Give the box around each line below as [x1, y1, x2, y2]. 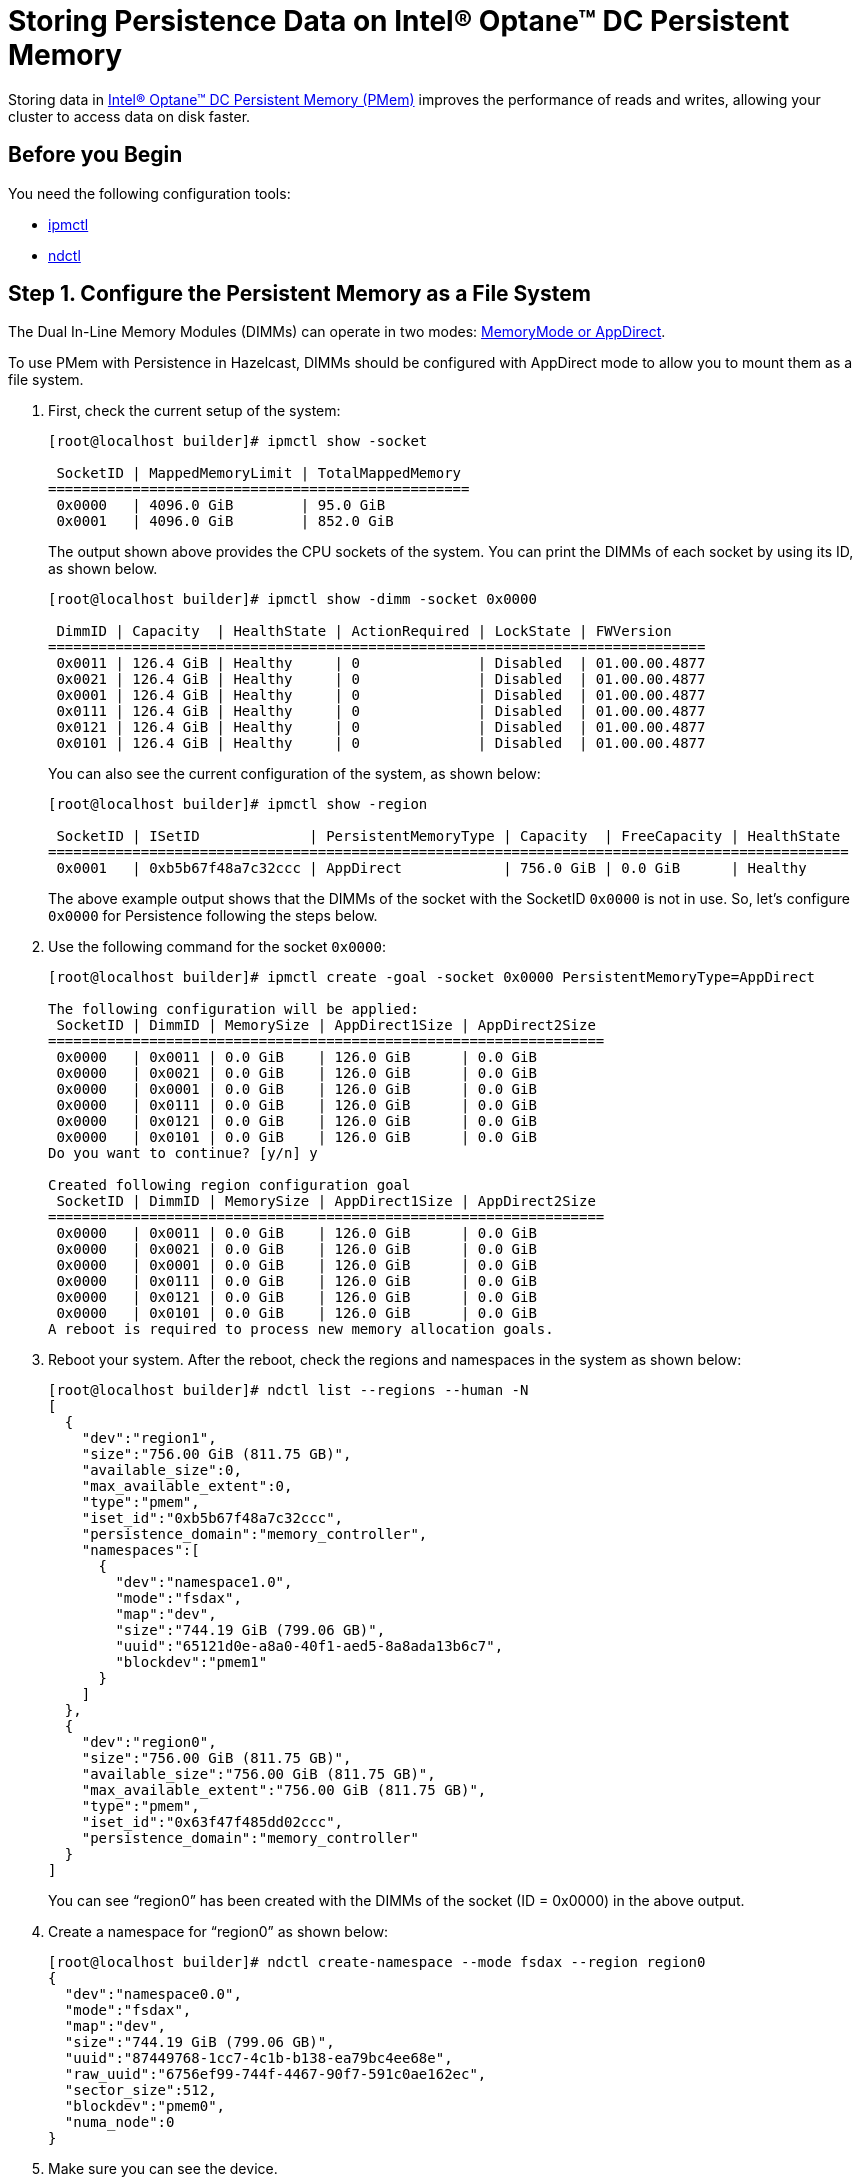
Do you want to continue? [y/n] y [48, 1145, 318, 1162]
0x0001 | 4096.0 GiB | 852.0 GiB [56, 513, 394, 530]
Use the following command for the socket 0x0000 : [48, 938, 386, 956]
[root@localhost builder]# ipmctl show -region [48, 796, 428, 813]
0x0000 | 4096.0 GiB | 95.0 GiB [56, 497, 386, 514]
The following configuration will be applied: [48, 1001, 419, 1018]
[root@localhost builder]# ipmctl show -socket [48, 433, 428, 450]
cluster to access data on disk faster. [8, 107, 251, 125]
